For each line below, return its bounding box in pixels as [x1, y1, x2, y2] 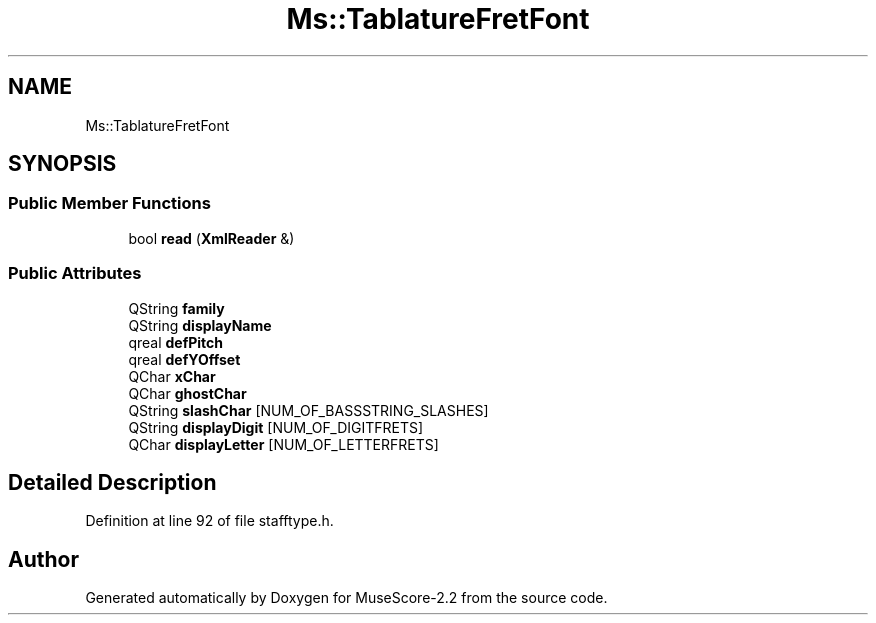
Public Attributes [8, 263, 142, 284]
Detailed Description [8, 469, 217, 495]
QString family [128, 299, 225, 317]
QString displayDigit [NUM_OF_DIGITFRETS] [128, 418, 424, 436]
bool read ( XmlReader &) [128, 229, 295, 247]
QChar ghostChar [128, 384, 247, 402]
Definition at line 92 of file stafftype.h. [85, 512, 334, 530]
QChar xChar [128, 367, 216, 385]
